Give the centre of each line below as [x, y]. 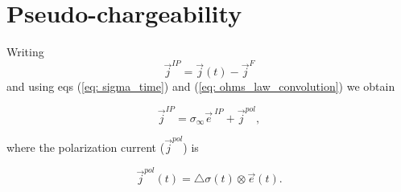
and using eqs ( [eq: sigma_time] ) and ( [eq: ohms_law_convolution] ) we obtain [201, 86]
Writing [25, 52]
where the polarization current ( [86, 147]
